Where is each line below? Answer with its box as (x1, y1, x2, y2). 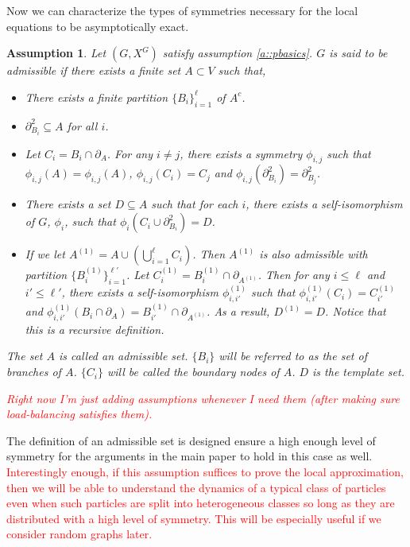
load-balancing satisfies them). (6, 405, 153, 422)
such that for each (151, 196, 238, 212)
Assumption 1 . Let (6, 45, 106, 61)
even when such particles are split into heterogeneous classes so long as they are (6, 495, 395, 511)
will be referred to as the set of (219, 347, 367, 364)
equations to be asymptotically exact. (6, 17, 189, 34)
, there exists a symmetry (180, 145, 303, 161)
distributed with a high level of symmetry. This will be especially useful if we (6, 510, 381, 526)
